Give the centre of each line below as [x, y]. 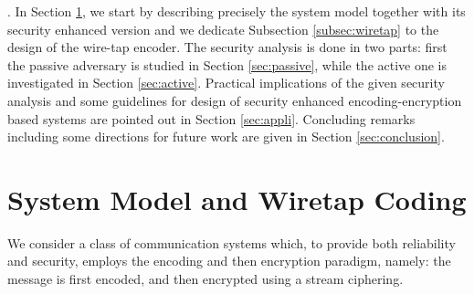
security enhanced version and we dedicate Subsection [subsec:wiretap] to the [223, 29]
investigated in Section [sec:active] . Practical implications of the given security [226, 83]
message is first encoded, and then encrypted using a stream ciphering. [205, 279]
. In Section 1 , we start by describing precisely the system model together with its [237, 11]
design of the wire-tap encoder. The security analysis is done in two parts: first [227, 47]
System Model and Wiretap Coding [237, 199]
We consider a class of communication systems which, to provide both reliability [232, 242]
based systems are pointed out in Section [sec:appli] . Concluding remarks [211, 118]
